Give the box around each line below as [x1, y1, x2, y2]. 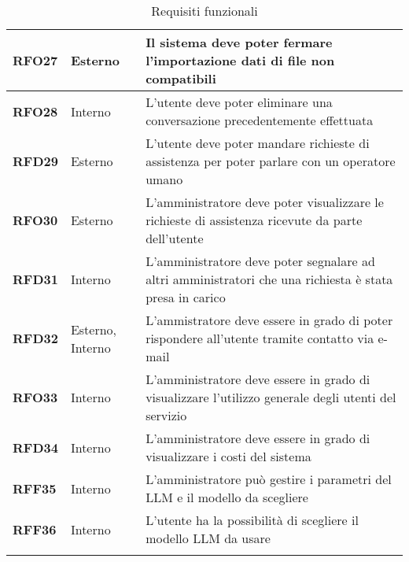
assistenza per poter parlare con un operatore [146, 152, 396, 170]
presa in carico [146, 288, 226, 306]
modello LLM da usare [146, 529, 271, 547]
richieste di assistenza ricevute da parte [146, 211, 363, 229]
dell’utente [146, 229, 204, 247]
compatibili [146, 69, 216, 87]
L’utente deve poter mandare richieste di [146, 134, 370, 152]
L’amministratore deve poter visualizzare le [146, 193, 384, 211]
